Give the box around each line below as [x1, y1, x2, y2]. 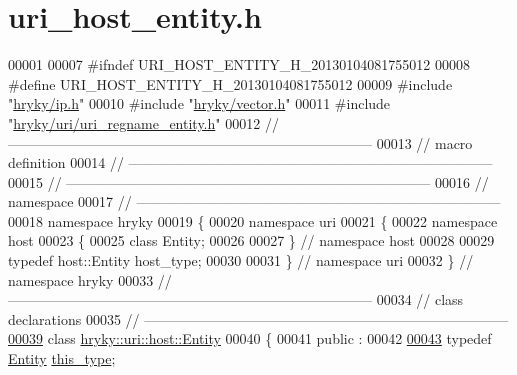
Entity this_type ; [8, 348, 116, 369]
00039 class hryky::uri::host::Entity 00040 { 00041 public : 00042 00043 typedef [8, 328, 492, 349]
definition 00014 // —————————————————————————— [8, 152, 493, 173]
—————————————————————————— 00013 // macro [8, 132, 473, 153]
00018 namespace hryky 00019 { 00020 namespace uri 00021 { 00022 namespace [8, 210, 498, 231]
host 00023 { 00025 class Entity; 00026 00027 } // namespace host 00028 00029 [8, 230, 495, 251]
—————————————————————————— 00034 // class [8, 289, 464, 310]
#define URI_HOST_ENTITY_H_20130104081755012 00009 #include [8, 73, 453, 94]
